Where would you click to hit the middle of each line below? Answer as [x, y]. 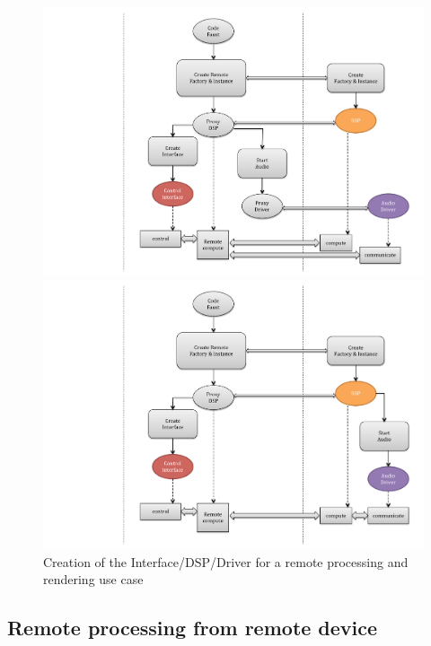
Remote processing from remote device [193, 628]
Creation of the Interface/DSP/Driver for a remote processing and [226, 561]
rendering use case [93, 579]
